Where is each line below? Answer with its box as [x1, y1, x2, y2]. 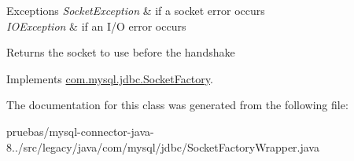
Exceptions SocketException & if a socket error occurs [6, 2, 265, 18]
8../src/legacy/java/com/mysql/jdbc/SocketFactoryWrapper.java [6, 138, 319, 155]
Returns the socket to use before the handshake [6, 44, 235, 60]
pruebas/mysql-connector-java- [6, 123, 154, 139]
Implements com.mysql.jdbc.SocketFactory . [6, 70, 213, 86]
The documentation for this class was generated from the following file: [6, 97, 348, 113]
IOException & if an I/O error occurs [6, 17, 186, 34]
